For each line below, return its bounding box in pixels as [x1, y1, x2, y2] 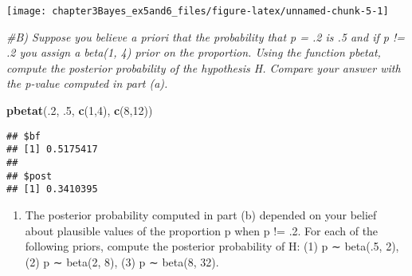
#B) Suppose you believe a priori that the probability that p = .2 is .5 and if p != [6, 28, 405, 45]
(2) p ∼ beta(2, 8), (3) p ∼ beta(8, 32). [25, 253, 219, 270]
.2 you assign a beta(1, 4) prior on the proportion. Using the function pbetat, [6, 44, 381, 61]
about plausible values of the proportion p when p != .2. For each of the [25, 222, 379, 239]
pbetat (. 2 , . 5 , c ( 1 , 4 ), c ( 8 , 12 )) [6, 102, 153, 119]
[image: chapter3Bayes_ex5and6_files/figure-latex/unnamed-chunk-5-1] [6, 6, 389, 17]
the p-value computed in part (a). [6, 75, 168, 92]
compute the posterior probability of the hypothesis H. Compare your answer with [6, 59, 401, 76]
